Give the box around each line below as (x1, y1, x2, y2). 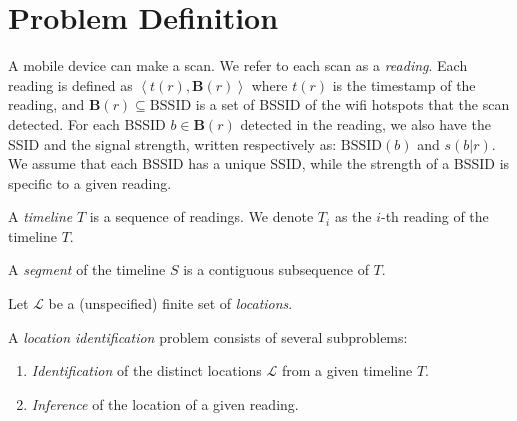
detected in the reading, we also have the (240, 113, 491, 134)
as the (334, 206, 372, 227)
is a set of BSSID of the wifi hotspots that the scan (195, 94, 510, 115)
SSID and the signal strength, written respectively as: (8, 133, 337, 154)
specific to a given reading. (8, 172, 172, 193)
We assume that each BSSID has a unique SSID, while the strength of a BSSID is (8, 153, 510, 174)
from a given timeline (281, 360, 413, 381)
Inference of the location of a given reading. (31, 393, 299, 414)
